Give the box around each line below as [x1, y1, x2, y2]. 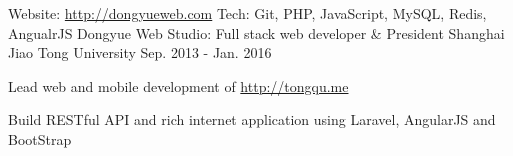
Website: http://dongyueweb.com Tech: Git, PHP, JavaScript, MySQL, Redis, [8, 3, 487, 23]
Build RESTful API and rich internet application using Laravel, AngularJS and [8, 109, 496, 130]
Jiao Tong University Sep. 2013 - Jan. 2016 [8, 42, 272, 63]
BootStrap [8, 128, 72, 149]
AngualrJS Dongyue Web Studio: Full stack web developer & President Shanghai [8, 22, 505, 43]
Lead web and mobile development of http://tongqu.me [8, 75, 349, 96]
